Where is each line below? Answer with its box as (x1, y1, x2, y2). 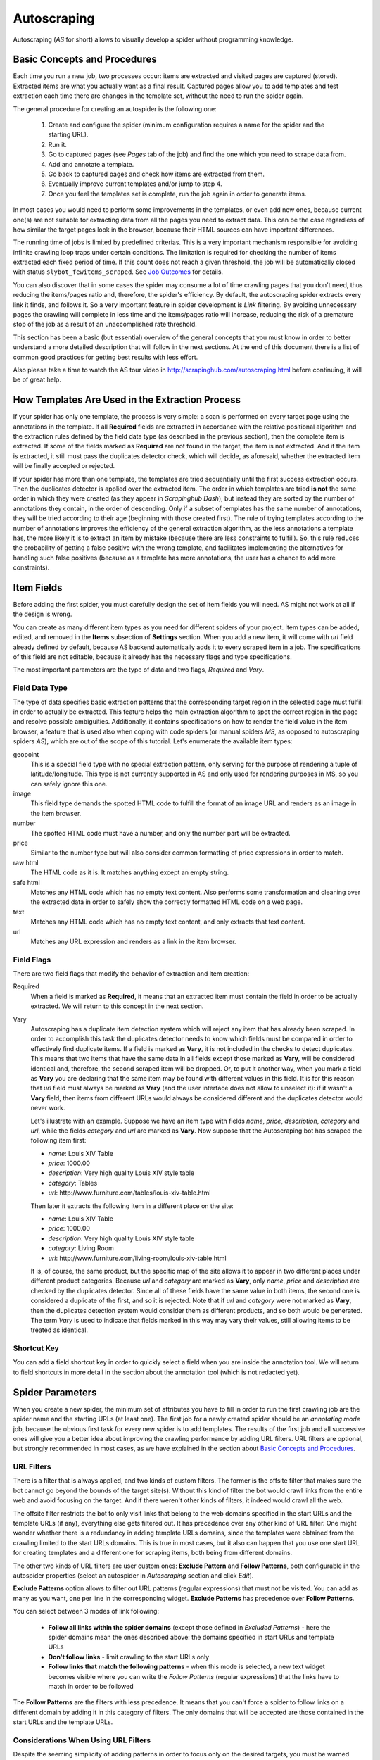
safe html (13, 878, 40, 886)
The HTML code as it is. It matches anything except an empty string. (30, 868, 229, 876)
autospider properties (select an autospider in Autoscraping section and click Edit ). (13, 1571, 254, 1580)
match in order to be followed (48, 1682, 134, 1690)
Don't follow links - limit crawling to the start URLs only (48, 1652, 210, 1661)
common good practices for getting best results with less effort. (13, 353, 198, 361)
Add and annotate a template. (48, 160, 134, 168)
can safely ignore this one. (30, 779, 108, 788)
